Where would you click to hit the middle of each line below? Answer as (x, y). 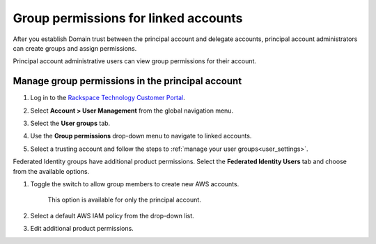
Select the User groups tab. (70, 123)
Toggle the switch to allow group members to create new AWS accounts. (135, 184)
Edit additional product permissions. (82, 229)
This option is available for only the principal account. (124, 200)
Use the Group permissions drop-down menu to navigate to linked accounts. (141, 136)
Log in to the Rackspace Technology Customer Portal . (108, 98)
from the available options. (51, 171)
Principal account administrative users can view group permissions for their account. (135, 61)
